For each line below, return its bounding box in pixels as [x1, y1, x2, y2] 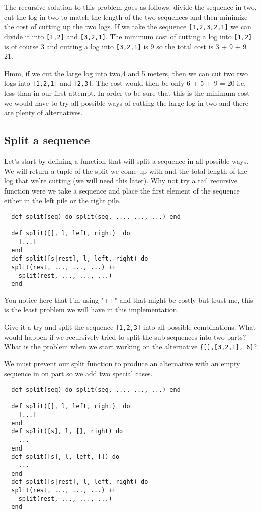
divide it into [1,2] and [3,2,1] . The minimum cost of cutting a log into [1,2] [4, 31, 252, 41]
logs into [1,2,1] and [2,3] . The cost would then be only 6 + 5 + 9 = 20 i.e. [4, 78, 246, 88]
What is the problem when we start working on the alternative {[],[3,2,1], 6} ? [4, 341, 257, 352]
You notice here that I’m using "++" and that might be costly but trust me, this [4, 294, 253, 305]
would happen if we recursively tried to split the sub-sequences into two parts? [4, 331, 246, 342]
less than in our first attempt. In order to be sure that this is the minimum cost [4, 88, 250, 98]
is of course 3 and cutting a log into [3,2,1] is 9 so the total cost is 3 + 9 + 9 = [4, 41, 254, 51]
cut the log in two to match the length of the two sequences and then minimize [4, 11, 248, 22]
